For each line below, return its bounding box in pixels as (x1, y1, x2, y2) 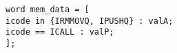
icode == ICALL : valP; (6, 27, 114, 37)
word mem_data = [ (6, 5, 90, 14)
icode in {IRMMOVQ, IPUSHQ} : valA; (6, 16, 174, 26)
